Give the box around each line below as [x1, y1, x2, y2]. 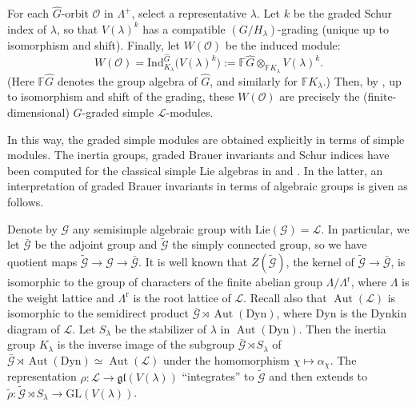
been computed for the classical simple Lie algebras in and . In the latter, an [7, 162, 383, 178]
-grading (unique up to [278, 20, 390, 37]
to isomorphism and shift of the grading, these [7, 88, 234, 105]
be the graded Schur [293, 5, 392, 22]
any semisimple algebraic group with [72, 220, 252, 237]
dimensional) [7, 104, 70, 121]
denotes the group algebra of [57, 72, 198, 89]
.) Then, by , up [322, 72, 402, 89]
